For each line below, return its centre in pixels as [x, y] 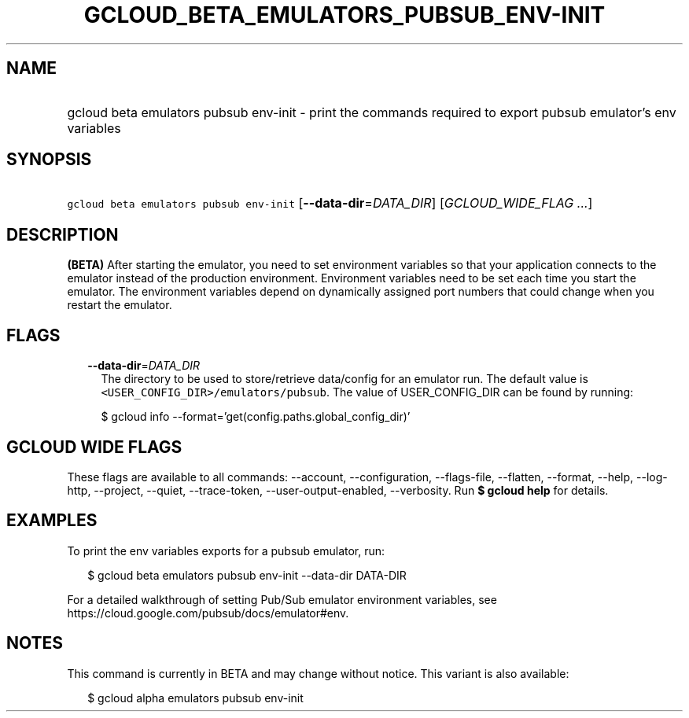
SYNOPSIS [49, 160]
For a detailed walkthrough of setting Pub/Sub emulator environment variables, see [282, 599]
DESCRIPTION [63, 234]
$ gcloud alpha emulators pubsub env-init [195, 698]
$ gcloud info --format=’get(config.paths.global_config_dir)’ [256, 417]
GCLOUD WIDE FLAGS [94, 447]
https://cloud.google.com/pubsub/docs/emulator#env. [208, 613]
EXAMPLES [52, 521]
